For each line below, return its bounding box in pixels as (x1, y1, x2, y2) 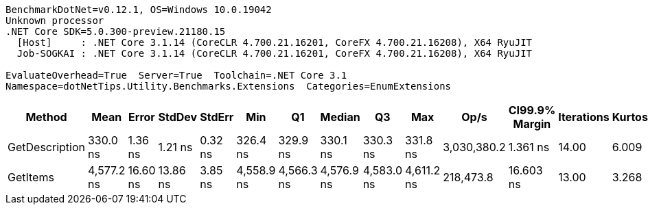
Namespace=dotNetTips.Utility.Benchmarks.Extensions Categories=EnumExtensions (5, 81, 452, 92)
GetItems (8, 170, 54, 184)
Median (320, 110, 360, 124)
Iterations (558, 110, 610, 124)
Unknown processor (5, 15, 104, 26)
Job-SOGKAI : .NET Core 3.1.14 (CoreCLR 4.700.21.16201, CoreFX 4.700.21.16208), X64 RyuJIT (16, 48, 533, 59)
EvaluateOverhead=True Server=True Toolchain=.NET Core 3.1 (5, 70, 347, 81)
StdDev (158, 110, 198, 124)
